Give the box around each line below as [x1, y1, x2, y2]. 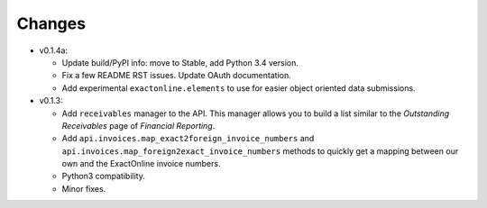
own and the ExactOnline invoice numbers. [61, 158, 221, 169]
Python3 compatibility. [61, 171, 146, 182]
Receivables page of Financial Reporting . [61, 120, 216, 131]
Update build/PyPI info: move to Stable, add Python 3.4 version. [61, 57, 299, 68]
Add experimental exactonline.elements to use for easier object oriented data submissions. [61, 82, 416, 94]
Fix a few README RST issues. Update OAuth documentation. [61, 70, 292, 81]
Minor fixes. [61, 183, 106, 194]
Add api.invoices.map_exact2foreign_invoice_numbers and [61, 133, 315, 144]
